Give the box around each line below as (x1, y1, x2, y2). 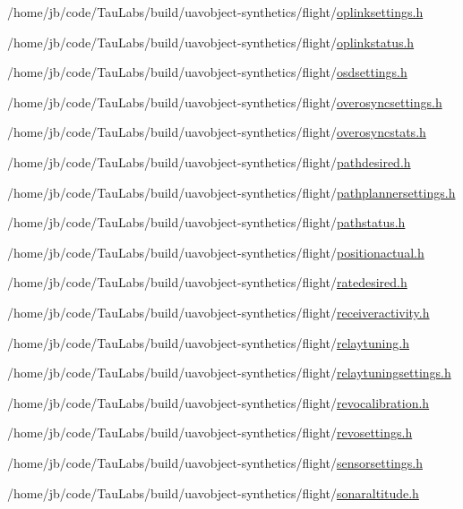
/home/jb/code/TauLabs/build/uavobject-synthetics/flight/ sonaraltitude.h (7, 483, 419, 502)
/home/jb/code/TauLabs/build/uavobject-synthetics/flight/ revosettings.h (7, 423, 413, 442)
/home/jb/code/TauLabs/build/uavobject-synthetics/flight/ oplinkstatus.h (7, 32, 415, 51)
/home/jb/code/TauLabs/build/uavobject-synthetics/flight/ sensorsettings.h (7, 453, 423, 471)
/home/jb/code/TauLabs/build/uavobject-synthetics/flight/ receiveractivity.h (7, 302, 430, 321)
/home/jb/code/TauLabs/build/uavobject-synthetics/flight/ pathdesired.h (7, 152, 411, 171)
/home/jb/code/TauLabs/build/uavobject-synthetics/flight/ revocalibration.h (7, 393, 430, 411)
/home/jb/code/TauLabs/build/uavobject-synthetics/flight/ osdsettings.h (7, 63, 407, 81)
